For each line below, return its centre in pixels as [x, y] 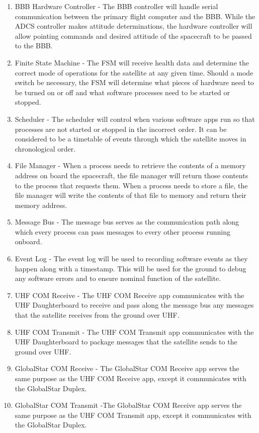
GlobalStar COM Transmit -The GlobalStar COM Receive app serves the [128, 405]
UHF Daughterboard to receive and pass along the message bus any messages [134, 305]
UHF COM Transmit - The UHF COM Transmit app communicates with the [134, 332]
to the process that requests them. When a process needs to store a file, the [131, 185]
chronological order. [45, 148]
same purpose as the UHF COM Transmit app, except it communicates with [133, 415]
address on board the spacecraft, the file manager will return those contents [132, 175]
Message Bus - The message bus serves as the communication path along [127, 222]
